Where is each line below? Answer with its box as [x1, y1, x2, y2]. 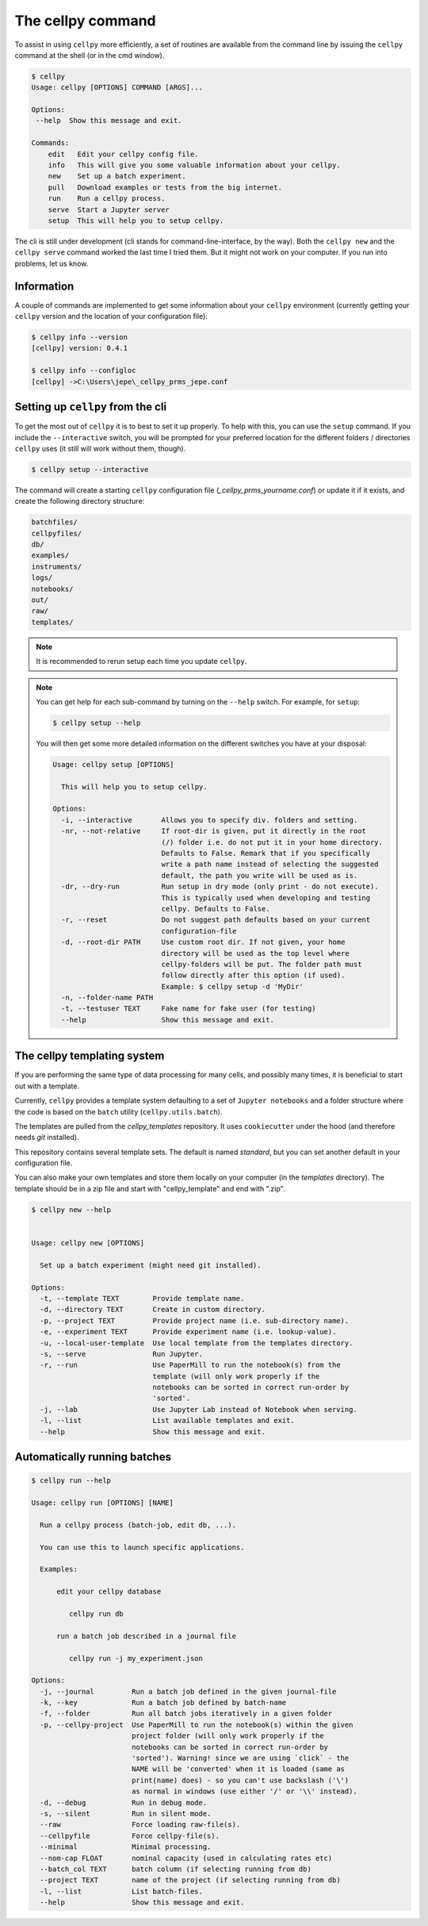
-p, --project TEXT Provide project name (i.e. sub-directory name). [40, 1316, 350, 1325]
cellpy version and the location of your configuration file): [14, 312, 208, 321]
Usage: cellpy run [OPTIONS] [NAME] [31, 1498, 174, 1507]
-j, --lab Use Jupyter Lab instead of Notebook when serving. [40, 1405, 358, 1414]
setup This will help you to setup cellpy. [48, 217, 224, 225]
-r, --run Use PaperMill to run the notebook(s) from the [40, 1360, 341, 1370]
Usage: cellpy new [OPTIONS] [31, 1238, 145, 1248]
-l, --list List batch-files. [40, 1886, 204, 1896]
